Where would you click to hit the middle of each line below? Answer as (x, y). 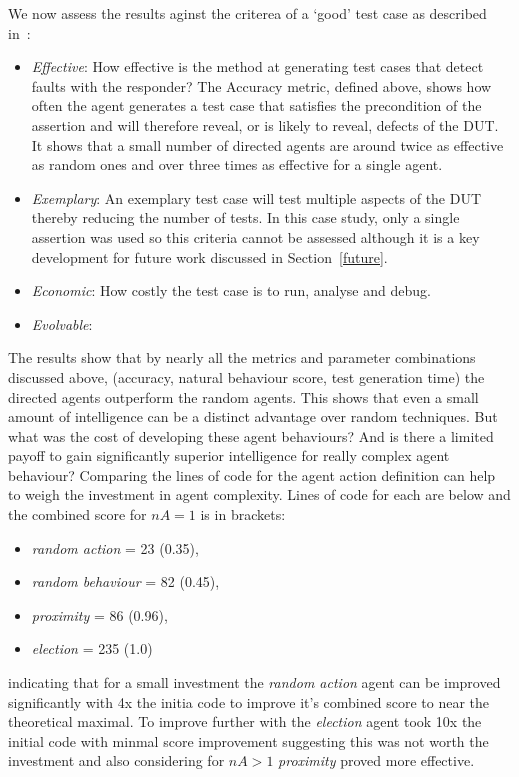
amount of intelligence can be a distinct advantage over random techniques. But (253, 416)
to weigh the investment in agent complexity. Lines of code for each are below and (259, 494)
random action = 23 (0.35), (115, 547)
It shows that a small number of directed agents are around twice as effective (267, 144)
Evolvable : (62, 323)
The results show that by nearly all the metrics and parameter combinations (242, 357)
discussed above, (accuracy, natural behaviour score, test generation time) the (246, 376)
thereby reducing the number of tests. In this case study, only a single (245, 217)
